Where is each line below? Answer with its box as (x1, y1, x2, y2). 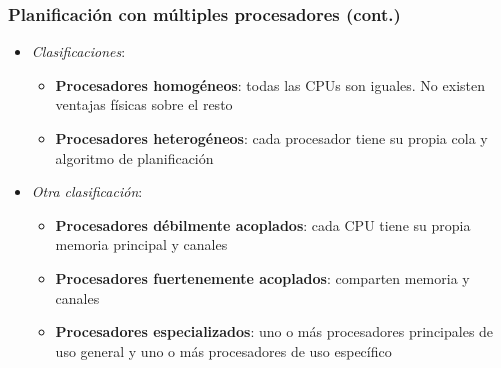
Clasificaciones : (31, 41, 126, 62)
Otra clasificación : (31, 181, 143, 202)
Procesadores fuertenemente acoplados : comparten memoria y (55, 267, 470, 288)
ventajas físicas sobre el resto (55, 94, 233, 115)
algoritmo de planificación (55, 147, 214, 168)
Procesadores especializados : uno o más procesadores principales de (55, 321, 494, 342)
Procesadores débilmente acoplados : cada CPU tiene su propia (55, 214, 471, 235)
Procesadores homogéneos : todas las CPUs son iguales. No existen (55, 74, 485, 95)
